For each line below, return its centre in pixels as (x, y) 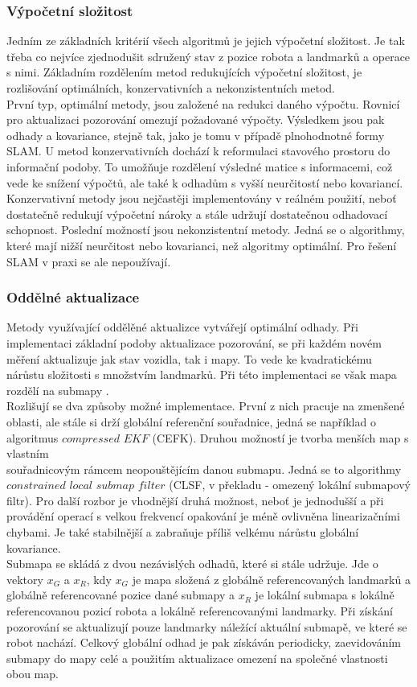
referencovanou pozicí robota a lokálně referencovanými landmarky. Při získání (200, 611)
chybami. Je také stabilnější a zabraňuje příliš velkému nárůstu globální (183, 532)
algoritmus (33, 437)
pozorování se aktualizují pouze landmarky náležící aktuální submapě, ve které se (207, 626)
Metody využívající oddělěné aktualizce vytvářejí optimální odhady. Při (182, 327)
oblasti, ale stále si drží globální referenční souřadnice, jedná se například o (191, 421)
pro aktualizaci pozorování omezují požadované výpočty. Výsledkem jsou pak (196, 119)
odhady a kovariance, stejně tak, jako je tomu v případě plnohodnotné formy (196, 135)
